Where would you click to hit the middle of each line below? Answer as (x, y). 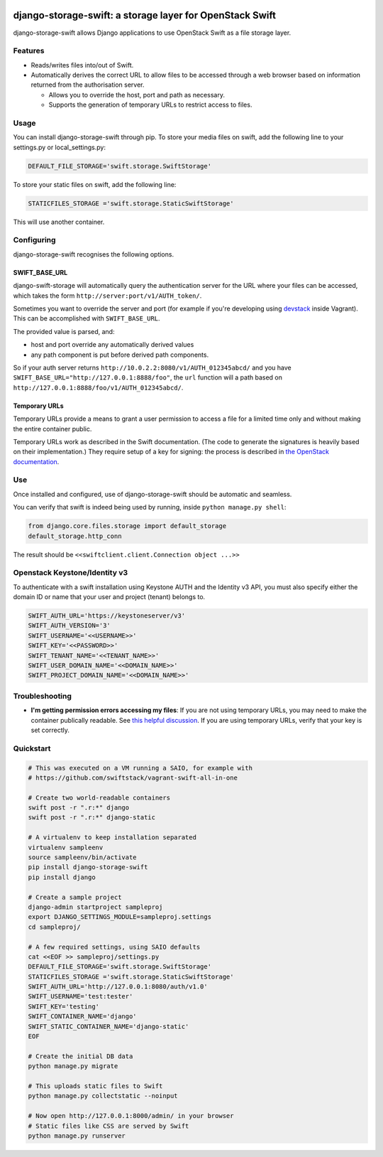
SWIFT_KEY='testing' (63, 1006)
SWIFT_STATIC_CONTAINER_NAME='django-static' (109, 1026)
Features (29, 51)
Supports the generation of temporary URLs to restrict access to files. (150, 105)
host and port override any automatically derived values (112, 345)
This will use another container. (59, 222)
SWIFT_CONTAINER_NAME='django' (83, 1017)
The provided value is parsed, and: (64, 331)
